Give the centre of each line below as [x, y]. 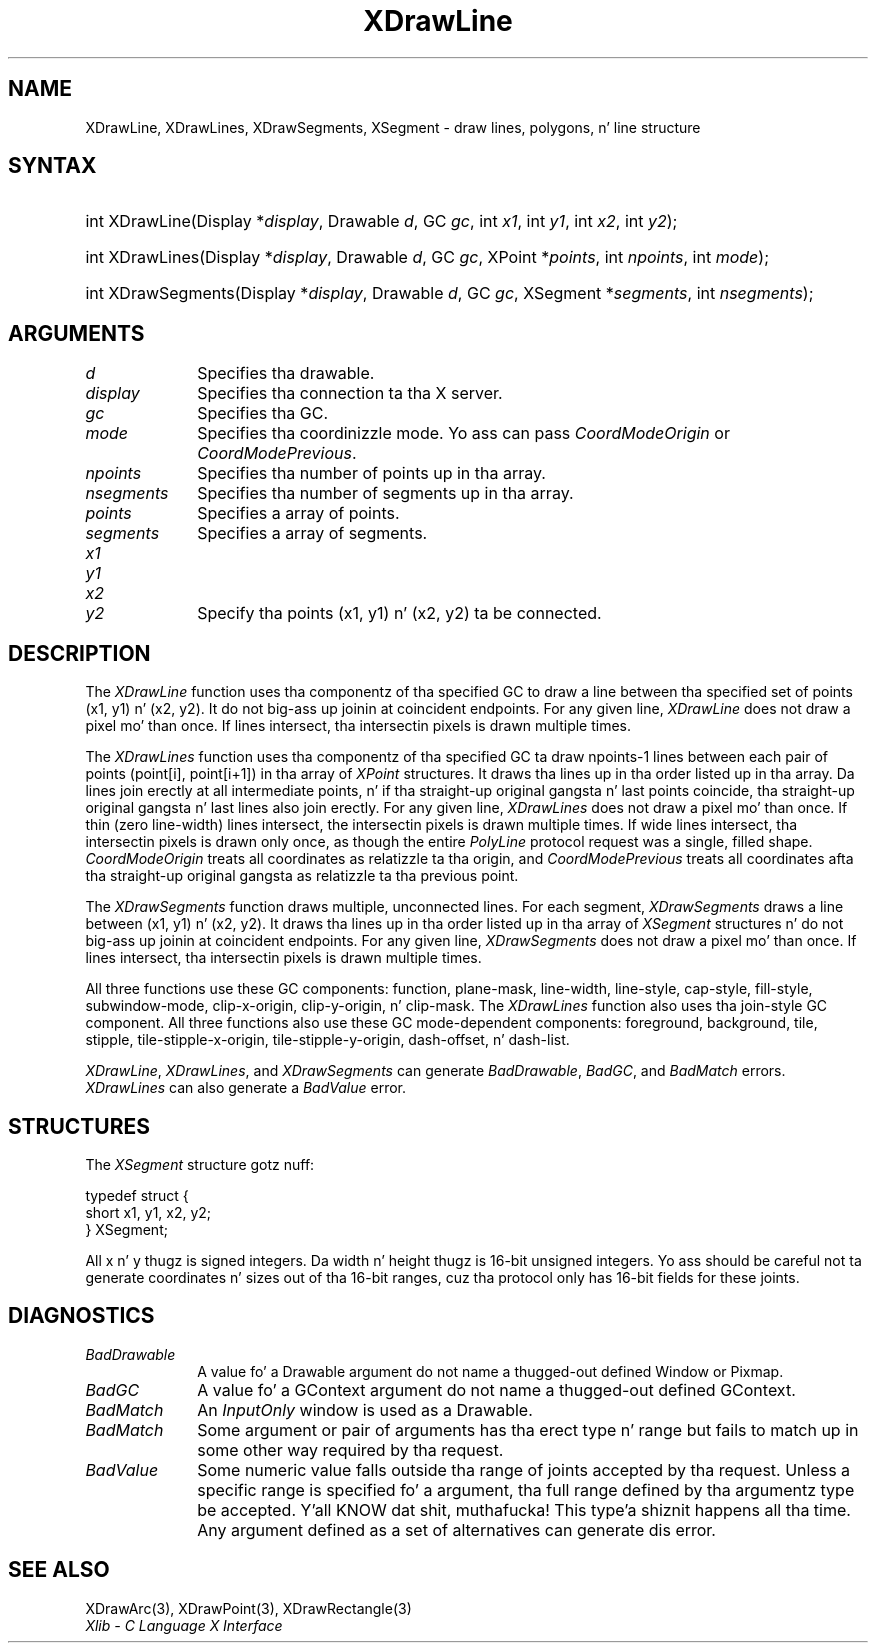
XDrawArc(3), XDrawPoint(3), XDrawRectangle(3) [248, 1608]
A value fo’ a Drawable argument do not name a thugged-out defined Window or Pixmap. [490, 1371]
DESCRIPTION [79, 653]
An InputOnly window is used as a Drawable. [365, 1409]
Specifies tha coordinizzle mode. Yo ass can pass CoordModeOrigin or [463, 433]
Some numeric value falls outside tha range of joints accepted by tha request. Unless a [524, 1469]
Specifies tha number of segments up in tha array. [385, 493]
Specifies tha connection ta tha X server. [350, 393]
